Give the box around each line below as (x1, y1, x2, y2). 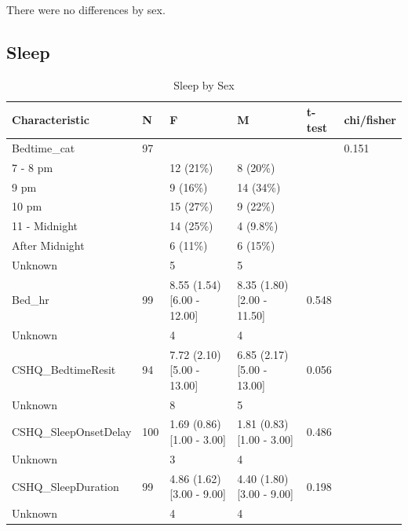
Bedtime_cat (12, 139, 75, 156)
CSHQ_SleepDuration (12, 478, 119, 494)
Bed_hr (12, 291, 49, 308)
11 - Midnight (12, 218, 78, 234)
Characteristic (12, 112, 89, 128)
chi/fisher (344, 112, 396, 128)
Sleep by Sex (173, 76, 235, 93)
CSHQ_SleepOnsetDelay (12, 423, 132, 440)
